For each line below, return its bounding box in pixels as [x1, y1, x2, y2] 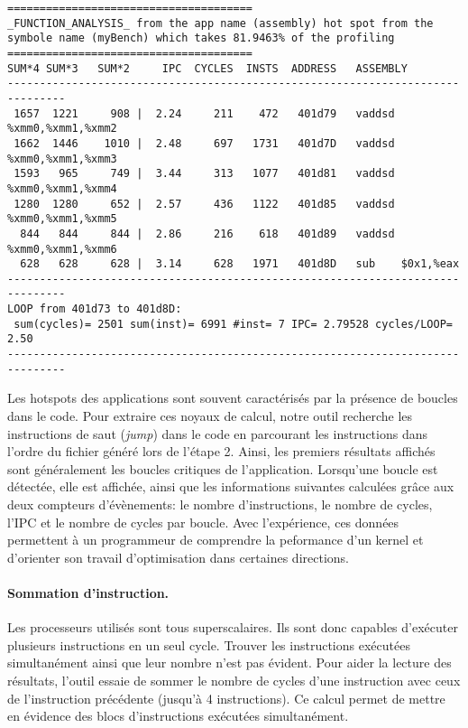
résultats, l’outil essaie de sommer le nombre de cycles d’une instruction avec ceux [7, 670, 461, 689]
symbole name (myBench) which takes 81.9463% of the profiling [7, 32, 395, 45]
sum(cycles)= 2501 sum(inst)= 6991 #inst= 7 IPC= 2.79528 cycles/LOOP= [14, 317, 453, 331]
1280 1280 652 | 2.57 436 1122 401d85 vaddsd [14, 197, 395, 210]
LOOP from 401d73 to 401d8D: [7, 303, 182, 316]
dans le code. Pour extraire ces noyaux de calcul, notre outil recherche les [7, 406, 413, 425]
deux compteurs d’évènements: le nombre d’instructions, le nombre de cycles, [7, 494, 433, 513]
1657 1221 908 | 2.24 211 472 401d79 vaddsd [14, 107, 395, 120]
